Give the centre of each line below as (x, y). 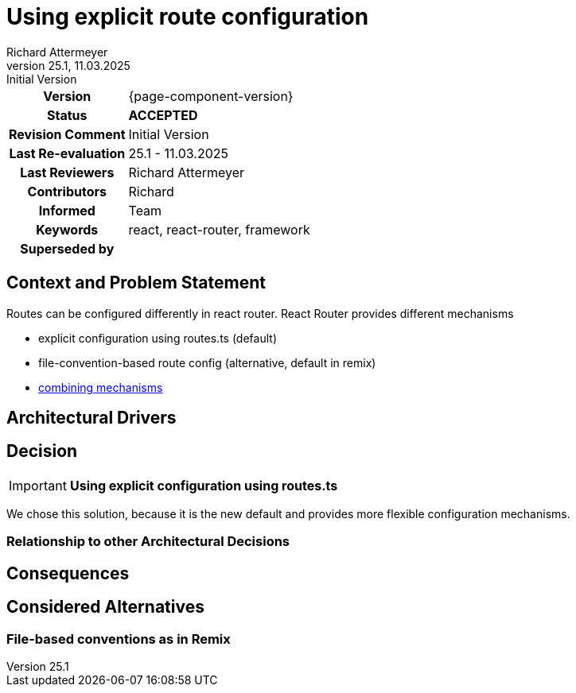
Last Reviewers (67, 172)
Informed (67, 210)
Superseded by (67, 248)
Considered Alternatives (105, 607)
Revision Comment (67, 134)
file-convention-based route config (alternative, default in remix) (207, 362)
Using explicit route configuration (188, 17)
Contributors (67, 191)
